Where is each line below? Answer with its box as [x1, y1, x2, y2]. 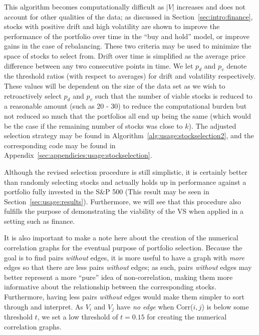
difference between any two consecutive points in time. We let [4, 60, 193, 71]
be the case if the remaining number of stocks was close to [4, 120, 183, 131]
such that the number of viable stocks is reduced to [95, 90, 252, 101]
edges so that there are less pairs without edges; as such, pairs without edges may [4, 262, 252, 272]
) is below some [201, 301, 249, 311]
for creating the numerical [147, 311, 227, 322]
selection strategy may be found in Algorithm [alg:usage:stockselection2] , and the [4, 130, 254, 141]
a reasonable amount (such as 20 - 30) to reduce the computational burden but [4, 101, 247, 111]
